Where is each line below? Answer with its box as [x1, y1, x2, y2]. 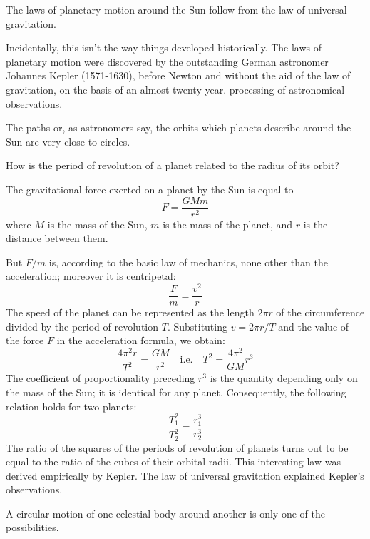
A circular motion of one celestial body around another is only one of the [6, 505, 325, 520]
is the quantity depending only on [210, 371, 358, 386]
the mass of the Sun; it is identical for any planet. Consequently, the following [6, 384, 346, 399]
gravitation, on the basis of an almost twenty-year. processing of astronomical [6, 81, 345, 96]
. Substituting [167, 318, 227, 333]
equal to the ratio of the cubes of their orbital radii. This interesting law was [6, 454, 341, 469]
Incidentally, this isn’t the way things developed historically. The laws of [6, 40, 322, 55]
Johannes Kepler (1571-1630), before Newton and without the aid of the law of [6, 68, 351, 83]
